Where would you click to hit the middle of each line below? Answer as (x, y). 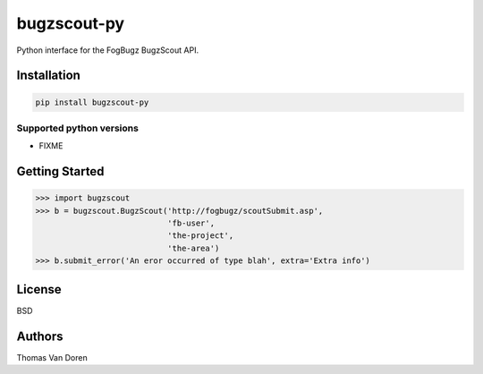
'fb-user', (191, 223)
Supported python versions (77, 128)
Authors (40, 336)
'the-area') (193, 248)
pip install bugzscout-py (92, 102)
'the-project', (200, 236)
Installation (48, 76)
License (39, 289)
